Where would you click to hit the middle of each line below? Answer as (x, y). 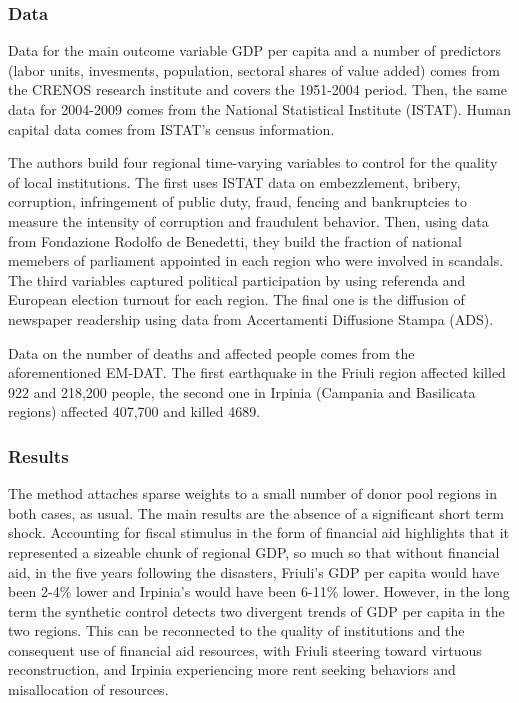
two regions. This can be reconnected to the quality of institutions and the (236, 630)
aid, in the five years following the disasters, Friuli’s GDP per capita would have (254, 571)
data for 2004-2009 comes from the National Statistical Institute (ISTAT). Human (260, 109)
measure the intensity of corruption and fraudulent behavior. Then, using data (248, 220)
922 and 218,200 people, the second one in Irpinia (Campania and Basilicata (242, 391)
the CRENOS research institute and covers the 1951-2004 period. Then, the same (257, 89)
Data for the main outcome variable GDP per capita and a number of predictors (254, 50)
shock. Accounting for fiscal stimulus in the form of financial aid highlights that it (259, 532)
